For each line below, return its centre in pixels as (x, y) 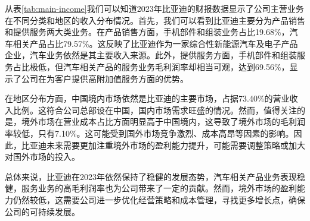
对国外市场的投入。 (42, 157)
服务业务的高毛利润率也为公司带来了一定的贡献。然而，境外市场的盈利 (159, 188)
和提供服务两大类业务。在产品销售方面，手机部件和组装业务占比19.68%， (147, 32)
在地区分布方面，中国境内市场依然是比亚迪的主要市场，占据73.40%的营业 (147, 98)
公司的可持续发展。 (42, 211)
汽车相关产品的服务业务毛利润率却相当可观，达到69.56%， (176, 66)
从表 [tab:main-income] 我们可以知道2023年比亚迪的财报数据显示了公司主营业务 (154, 8)
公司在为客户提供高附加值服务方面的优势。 (105, 78)
